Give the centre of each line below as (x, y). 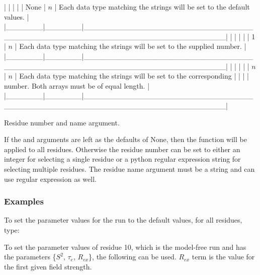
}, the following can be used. (133, 257)
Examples (24, 201)
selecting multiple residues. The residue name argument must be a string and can (129, 168)
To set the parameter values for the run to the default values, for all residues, (123, 220)
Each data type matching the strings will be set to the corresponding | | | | (134, 76)
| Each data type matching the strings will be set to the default (152, 7)
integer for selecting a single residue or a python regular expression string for (122, 159)
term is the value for (223, 257)
